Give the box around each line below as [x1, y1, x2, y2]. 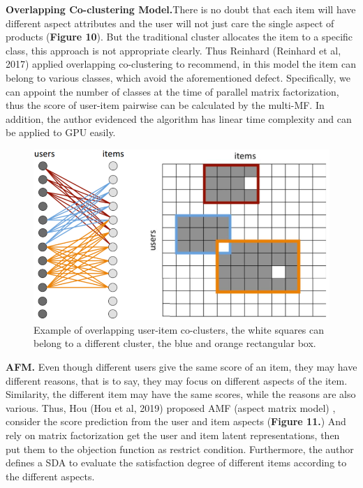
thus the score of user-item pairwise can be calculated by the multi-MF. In [6, 98, 325, 112]
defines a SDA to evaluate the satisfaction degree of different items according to [6, 455, 347, 470]
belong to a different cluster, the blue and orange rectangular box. [34, 336, 316, 350]
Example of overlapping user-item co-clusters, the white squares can [34, 322, 325, 337]
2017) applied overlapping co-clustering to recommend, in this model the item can [6, 57, 356, 71]
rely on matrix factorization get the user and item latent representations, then [6, 428, 340, 443]
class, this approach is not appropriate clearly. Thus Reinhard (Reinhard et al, [6, 43, 341, 57]
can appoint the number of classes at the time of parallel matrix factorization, [6, 84, 339, 98]
